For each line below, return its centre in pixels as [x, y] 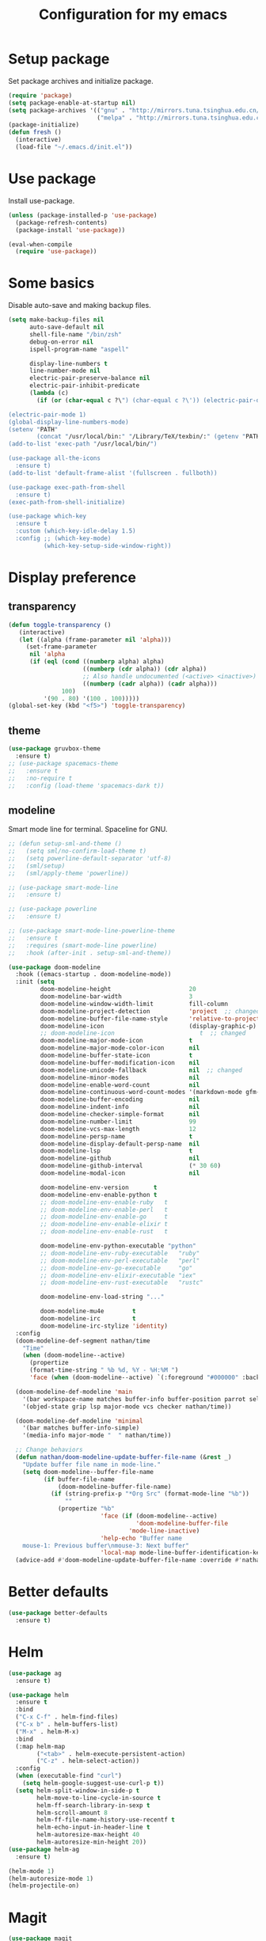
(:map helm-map [40, 1746]
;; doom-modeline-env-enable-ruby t [104, 1202]
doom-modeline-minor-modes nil [120, 1077]
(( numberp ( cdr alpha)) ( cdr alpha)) [145, 669]
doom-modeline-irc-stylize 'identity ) [104, 1326]
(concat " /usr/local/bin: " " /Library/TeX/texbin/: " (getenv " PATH [148, 437]
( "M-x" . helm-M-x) [47, 1731]
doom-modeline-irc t [88, 1319]
